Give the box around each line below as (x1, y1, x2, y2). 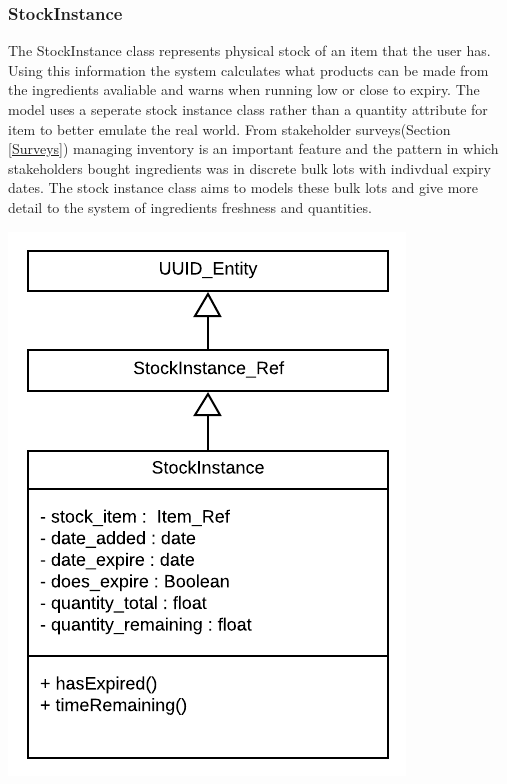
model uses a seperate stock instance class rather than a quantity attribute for (8, 99, 488, 119)
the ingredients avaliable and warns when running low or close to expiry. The (8, 79, 480, 100)
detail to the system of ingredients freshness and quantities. (8, 196, 372, 217)
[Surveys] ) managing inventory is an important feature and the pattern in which (8, 138, 499, 159)
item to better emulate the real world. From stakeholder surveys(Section (8, 118, 451, 139)
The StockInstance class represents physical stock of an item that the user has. (8, 40, 491, 61)
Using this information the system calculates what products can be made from (8, 59, 489, 80)
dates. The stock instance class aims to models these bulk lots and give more (8, 177, 479, 198)
